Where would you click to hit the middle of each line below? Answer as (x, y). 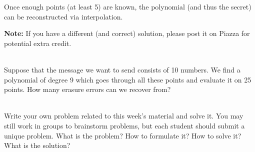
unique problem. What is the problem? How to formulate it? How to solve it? (123, 135)
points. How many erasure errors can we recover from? (87, 89)
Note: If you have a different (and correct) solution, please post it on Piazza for (127, 33)
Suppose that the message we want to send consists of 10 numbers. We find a (122, 69)
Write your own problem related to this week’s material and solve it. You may (124, 116)
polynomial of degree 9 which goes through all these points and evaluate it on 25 (128, 79)
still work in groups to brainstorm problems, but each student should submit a (124, 125)
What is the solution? (37, 145)
